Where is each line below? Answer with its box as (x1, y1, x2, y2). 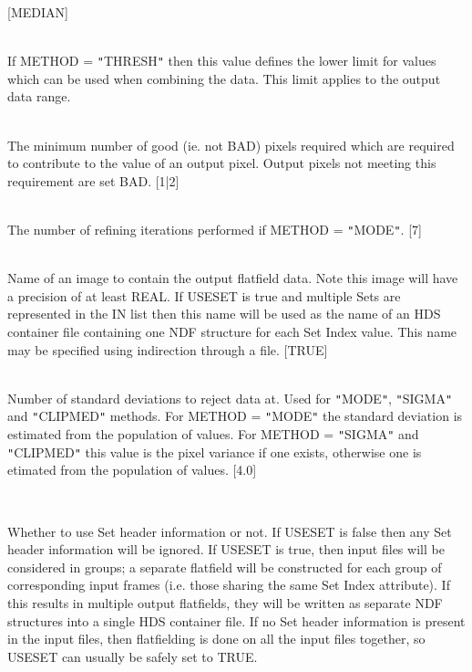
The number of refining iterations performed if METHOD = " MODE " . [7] (7, 220, 422, 238)
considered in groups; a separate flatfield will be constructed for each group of (7, 557, 442, 576)
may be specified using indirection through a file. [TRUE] (7, 340, 328, 359)
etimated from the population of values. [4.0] (7, 460, 257, 479)
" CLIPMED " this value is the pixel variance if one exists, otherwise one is (7, 442, 422, 461)
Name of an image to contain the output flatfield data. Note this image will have (7, 268, 458, 288)
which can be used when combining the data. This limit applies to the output (7, 68, 441, 88)
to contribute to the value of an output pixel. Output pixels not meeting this (7, 153, 436, 173)
